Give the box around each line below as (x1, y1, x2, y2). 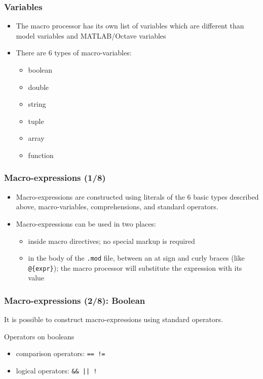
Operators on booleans (4, 331, 74, 341)
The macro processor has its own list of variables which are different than (16, 20, 244, 31)
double (28, 81, 49, 92)
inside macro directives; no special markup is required (28, 235, 195, 246)
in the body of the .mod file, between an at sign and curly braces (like (28, 252, 245, 263)
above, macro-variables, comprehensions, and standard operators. (16, 201, 218, 212)
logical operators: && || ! (16, 365, 97, 376)
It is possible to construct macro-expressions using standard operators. (4, 314, 223, 325)
